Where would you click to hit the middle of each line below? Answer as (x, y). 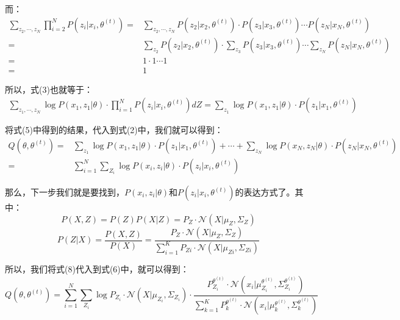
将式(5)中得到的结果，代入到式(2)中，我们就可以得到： (114, 130)
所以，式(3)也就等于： (49, 89)
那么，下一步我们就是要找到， (65, 192)
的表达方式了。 (265, 192)
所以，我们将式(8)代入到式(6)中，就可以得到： (97, 268)
